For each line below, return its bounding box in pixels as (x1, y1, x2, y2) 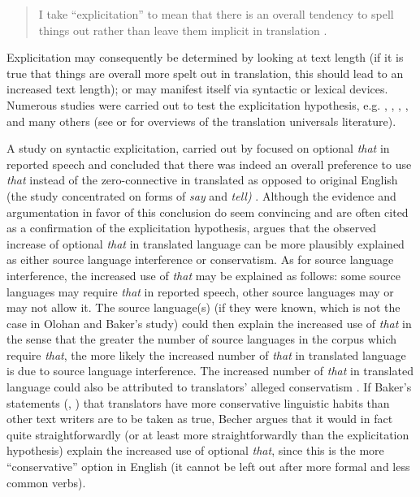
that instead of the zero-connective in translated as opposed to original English (6, 171, 398, 188)
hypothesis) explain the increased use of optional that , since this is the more (6, 442, 384, 459)
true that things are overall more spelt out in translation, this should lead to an (6, 64, 404, 81)
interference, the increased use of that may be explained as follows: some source (6, 266, 401, 283)
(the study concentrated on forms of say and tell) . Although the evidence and (6, 187, 396, 204)
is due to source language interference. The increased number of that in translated (6, 362, 414, 379)
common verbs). (6, 473, 86, 491)
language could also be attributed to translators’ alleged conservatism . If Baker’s (6, 378, 412, 395)
